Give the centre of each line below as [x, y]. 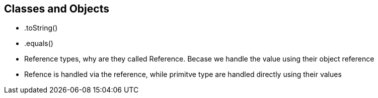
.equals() [39, 43]
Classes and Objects [57, 9]
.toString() [41, 28]
